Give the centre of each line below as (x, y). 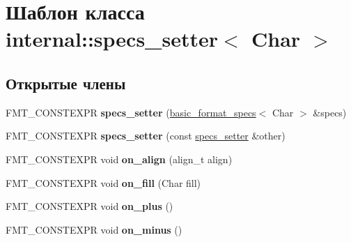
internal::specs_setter (112, 39)
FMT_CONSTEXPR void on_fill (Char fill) (103, 182)
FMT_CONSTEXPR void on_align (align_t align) (119, 159)
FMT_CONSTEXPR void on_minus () (94, 229)
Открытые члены (66, 83)
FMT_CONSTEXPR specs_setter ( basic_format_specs (131, 112)
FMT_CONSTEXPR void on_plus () (89, 206)
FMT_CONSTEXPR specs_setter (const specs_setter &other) (146, 136)
